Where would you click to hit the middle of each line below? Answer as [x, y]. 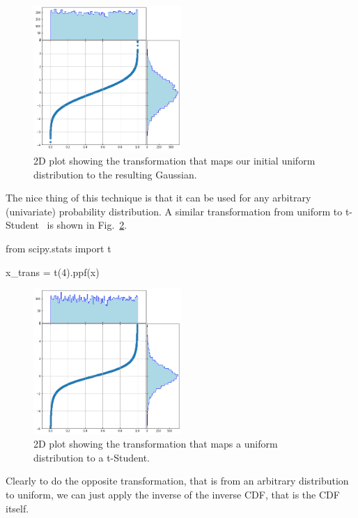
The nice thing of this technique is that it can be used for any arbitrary [158, 198]
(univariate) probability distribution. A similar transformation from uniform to [174, 211]
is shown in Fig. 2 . [87, 225]
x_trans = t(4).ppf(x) [53, 272]
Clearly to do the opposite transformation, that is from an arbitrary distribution [177, 481]
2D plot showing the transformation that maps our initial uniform [174, 160]
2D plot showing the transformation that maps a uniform [156, 444]
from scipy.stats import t [59, 248]
